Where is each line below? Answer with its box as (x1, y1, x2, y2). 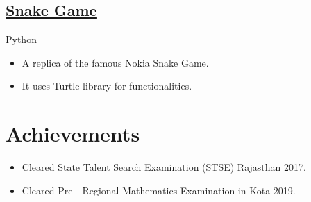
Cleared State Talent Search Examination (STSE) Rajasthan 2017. (22, 160, 306, 174)
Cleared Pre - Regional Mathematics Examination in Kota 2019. (22, 183, 296, 197)
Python (6, 32, 37, 47)
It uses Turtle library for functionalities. (22, 78, 192, 93)
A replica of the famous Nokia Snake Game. (22, 55, 209, 69)
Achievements (6, 119, 140, 148)
